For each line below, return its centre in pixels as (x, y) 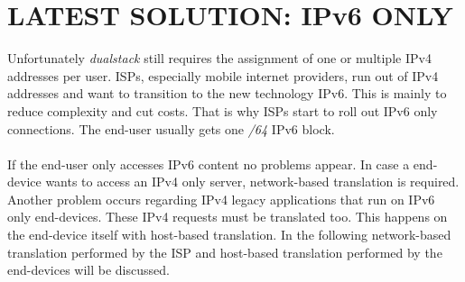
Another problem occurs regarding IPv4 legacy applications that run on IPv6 (221, 199)
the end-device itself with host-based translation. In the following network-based (229, 235)
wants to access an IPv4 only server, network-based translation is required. (252, 182)
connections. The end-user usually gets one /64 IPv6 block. (171, 128)
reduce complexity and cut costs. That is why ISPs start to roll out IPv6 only (223, 110)
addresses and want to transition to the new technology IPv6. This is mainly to (227, 93)
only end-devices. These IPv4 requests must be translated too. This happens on (228, 217)
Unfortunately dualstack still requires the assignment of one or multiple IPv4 (219, 58)
